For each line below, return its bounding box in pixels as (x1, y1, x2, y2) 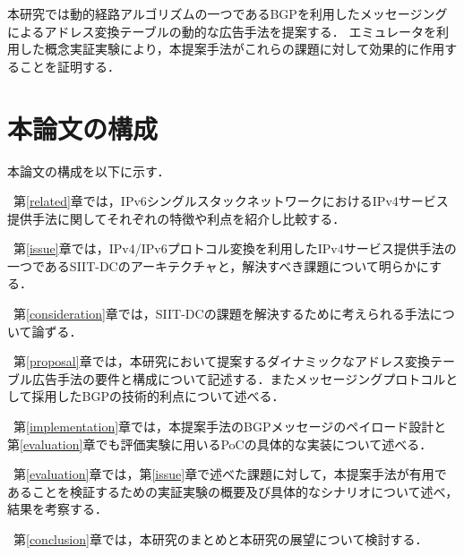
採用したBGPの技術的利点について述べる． (31, 387, 285, 406)
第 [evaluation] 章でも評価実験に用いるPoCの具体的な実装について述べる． (7, 434, 433, 453)
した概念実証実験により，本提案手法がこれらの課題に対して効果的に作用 (19, 39, 445, 58)
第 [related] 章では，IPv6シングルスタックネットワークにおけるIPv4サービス (13, 192, 449, 210)
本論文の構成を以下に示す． (7, 161, 170, 180)
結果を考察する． (7, 499, 107, 518)
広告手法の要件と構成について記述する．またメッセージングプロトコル (31, 369, 446, 388)
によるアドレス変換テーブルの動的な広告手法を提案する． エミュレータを (7, 21, 437, 40)
